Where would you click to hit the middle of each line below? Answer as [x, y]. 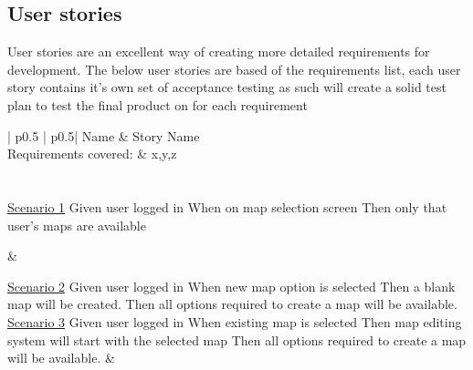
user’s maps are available [77, 225]
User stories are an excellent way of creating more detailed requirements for [219, 51]
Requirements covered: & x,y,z [92, 154]
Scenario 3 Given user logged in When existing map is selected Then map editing [235, 321]
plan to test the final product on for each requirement [158, 104]
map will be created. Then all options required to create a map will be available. [232, 304]
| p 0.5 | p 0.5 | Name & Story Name [104, 135]
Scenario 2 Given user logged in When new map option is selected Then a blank [231, 286]
